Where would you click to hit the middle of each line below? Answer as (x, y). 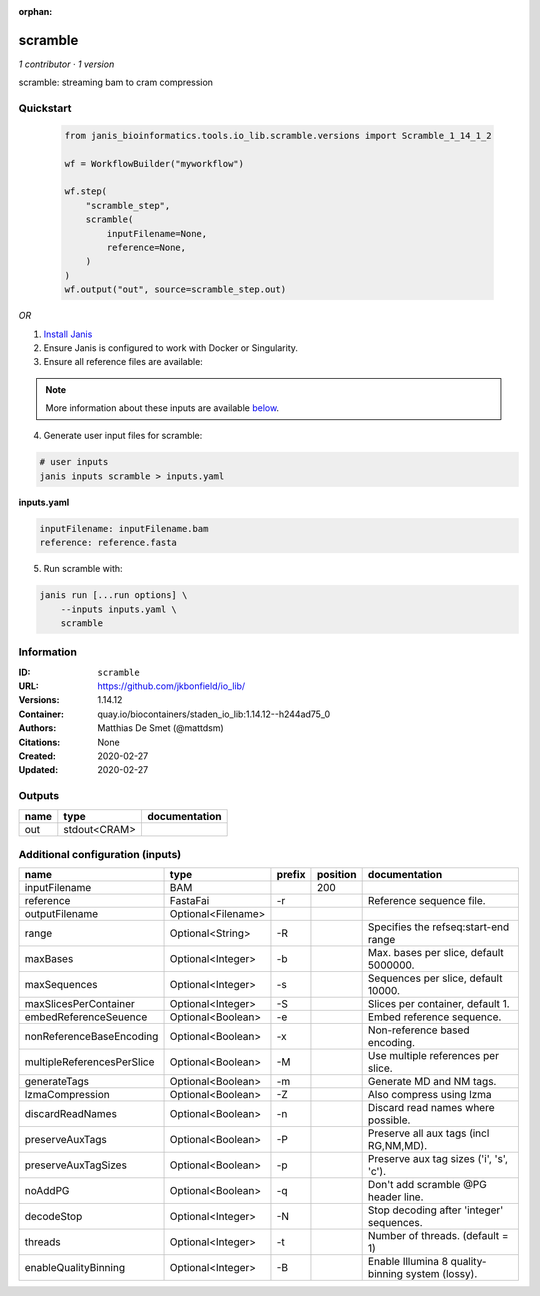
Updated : (38, 770)
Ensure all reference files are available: (123, 362)
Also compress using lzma (429, 1095)
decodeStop (53, 1217)
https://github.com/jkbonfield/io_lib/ (171, 686)
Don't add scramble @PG (427, 1185)
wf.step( (86, 191)
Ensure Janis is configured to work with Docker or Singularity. (171, 347)
